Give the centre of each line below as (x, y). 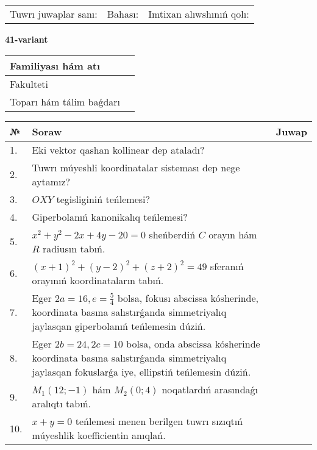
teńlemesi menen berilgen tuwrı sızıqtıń (159, 421)
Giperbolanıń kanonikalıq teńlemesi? (110, 216)
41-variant (27, 39)
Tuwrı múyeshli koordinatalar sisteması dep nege (136, 167)
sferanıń (227, 266)
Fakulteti (29, 84)
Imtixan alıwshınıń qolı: (199, 14)
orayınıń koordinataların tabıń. (98, 280)
